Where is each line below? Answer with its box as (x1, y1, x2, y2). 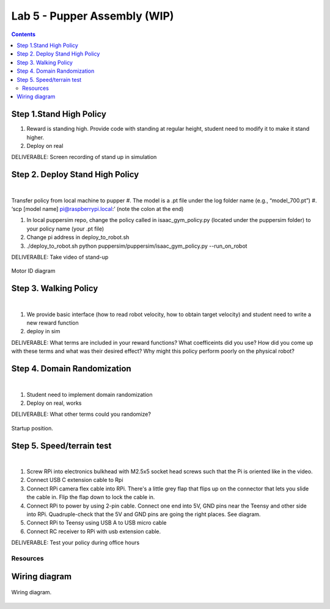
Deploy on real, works (26, 399, 82, 407)
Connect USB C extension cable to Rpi (26, 476, 123, 484)
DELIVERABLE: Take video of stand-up (11, 254, 109, 260)
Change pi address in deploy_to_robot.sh (26, 234, 130, 241)
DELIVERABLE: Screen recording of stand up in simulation (11, 153, 157, 161)
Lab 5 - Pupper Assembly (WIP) (11, 9, 174, 23)
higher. (26, 133, 45, 141)
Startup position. (11, 424, 53, 432)
